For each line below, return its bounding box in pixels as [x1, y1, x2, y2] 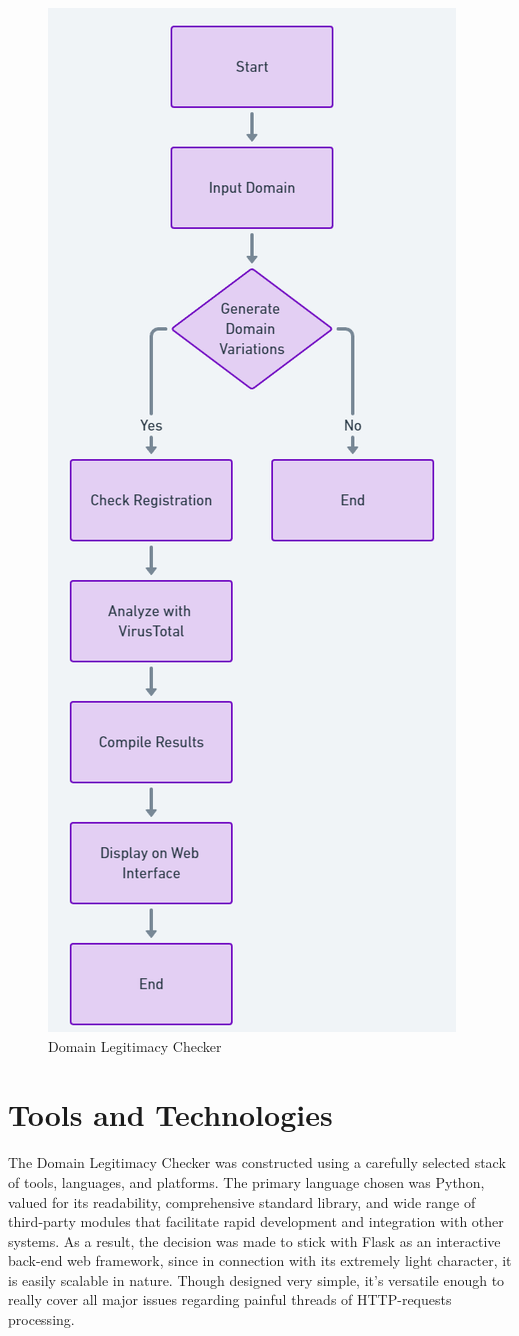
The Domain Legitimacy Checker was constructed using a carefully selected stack [8, 1152, 506, 1173]
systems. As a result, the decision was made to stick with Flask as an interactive [8, 1230, 501, 1251]
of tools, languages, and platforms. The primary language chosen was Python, [8, 1171, 485, 1192]
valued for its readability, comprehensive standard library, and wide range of [8, 1191, 476, 1212]
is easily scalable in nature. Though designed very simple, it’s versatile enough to [8, 1269, 505, 1290]
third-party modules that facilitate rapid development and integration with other [8, 1211, 504, 1232]
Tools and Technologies [8, 1094, 333, 1135]
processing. [8, 1309, 75, 1330]
